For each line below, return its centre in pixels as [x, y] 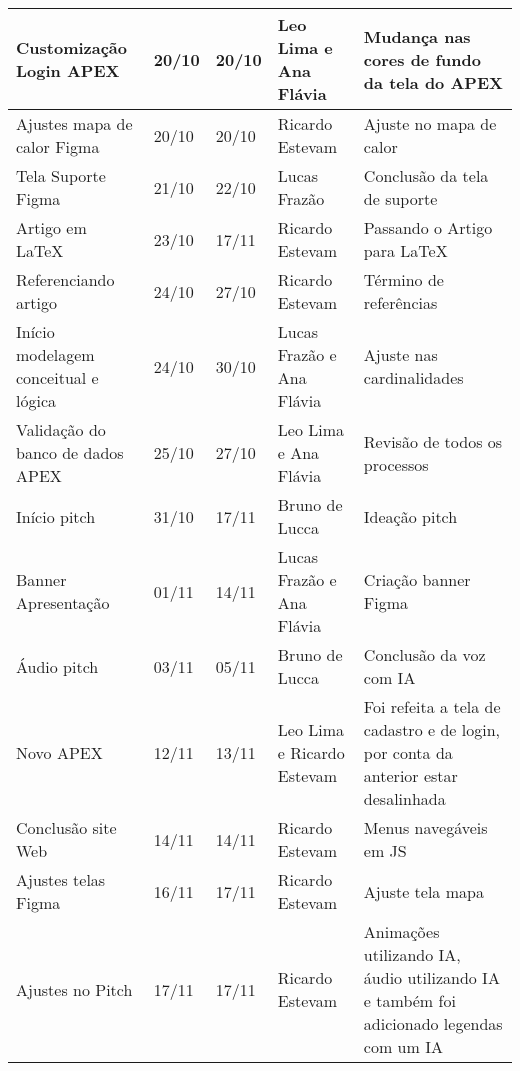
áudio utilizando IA [431, 977]
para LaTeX [405, 250]
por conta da [408, 752]
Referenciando [65, 279]
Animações [401, 931]
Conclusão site [66, 827]
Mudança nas [417, 36]
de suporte [400, 198]
